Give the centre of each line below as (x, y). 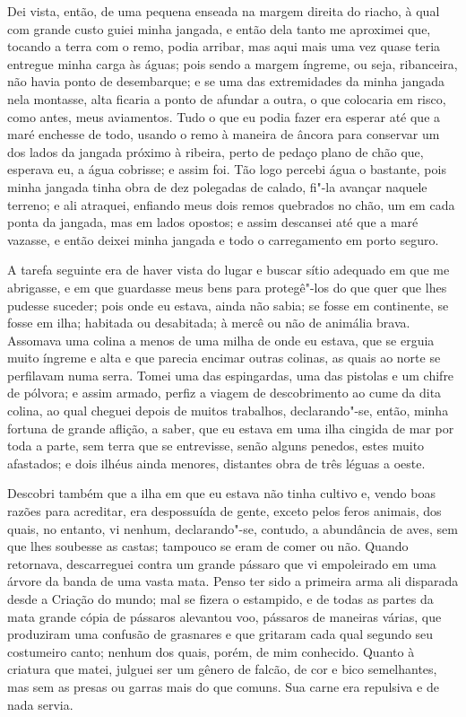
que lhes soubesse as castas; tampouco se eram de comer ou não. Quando (208, 546)
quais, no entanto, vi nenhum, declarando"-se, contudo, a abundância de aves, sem (233, 528)
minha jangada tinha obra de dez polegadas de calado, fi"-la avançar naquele (217, 186)
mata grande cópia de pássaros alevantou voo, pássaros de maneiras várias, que (224, 616)
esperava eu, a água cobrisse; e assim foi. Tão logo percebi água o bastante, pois (227, 169)
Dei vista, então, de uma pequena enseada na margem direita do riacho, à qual (224, 11)
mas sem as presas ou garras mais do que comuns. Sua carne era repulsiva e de (223, 686)
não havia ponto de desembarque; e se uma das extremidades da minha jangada (226, 81)
